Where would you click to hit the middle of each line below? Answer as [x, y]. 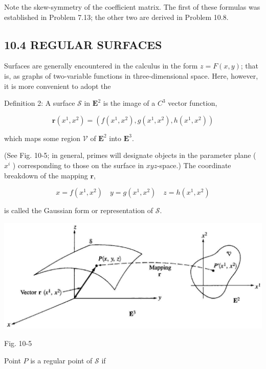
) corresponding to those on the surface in [78, 165]
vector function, [193, 103]
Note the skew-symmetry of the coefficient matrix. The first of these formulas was [132, 7]
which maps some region [42, 138]
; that [250, 66]
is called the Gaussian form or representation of [79, 210]
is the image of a [129, 103]
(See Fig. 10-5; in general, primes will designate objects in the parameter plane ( [130, 155]
